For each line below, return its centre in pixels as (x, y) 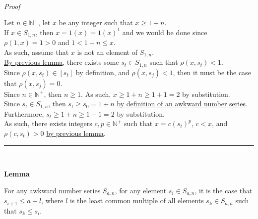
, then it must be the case (212, 72)
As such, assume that (36, 52)
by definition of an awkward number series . (182, 104)
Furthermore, (24, 113)
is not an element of (107, 52)
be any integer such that (96, 22)
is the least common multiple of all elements (137, 200)
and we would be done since (165, 32)
